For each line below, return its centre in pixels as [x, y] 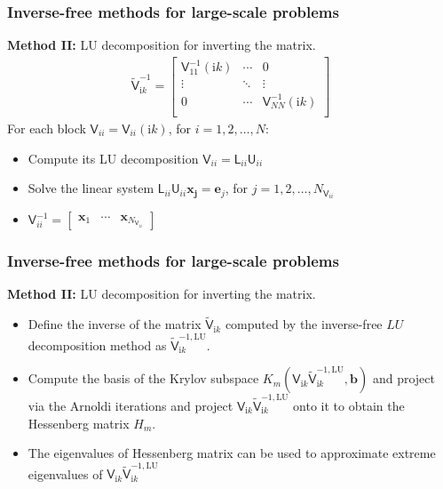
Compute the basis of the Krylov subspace [143, 378]
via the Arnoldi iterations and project [131, 405]
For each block [47, 128]
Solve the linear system [91, 188]
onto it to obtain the [349, 405]
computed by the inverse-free [304, 324]
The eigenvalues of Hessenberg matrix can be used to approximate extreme [232, 453]
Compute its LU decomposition [113, 158]
